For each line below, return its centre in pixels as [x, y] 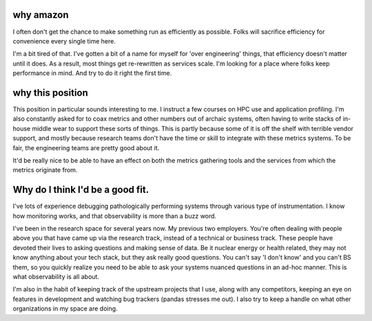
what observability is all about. [56, 276]
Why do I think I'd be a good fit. [81, 190]
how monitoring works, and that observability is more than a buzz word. [115, 216]
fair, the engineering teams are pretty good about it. [86, 147]
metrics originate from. [45, 170]
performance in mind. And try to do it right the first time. [92, 73]
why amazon [41, 15]
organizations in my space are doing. [65, 309]
